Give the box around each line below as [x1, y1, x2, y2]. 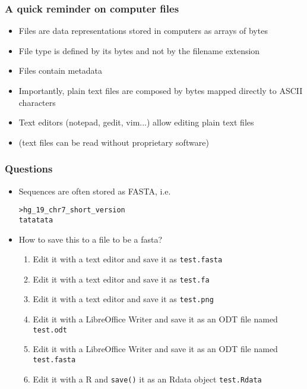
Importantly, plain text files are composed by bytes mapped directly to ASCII [18, 84, 303, 96]
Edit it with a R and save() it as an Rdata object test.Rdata [33, 372, 262, 385]
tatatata [18, 215, 53, 224]
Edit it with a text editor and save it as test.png [33, 293, 214, 305]
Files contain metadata [18, 64, 103, 77]
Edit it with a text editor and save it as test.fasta [33, 253, 223, 265]
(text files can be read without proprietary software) [18, 136, 209, 148]
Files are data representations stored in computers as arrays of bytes [18, 24, 268, 37]
